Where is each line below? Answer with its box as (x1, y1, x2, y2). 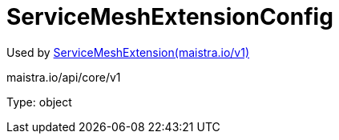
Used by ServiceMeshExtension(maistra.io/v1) (6, 45, 250, 59)
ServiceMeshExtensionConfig (6, 3, 333, 30)
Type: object (6, 94, 72, 109)
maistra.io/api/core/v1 (6, 70, 121, 84)
